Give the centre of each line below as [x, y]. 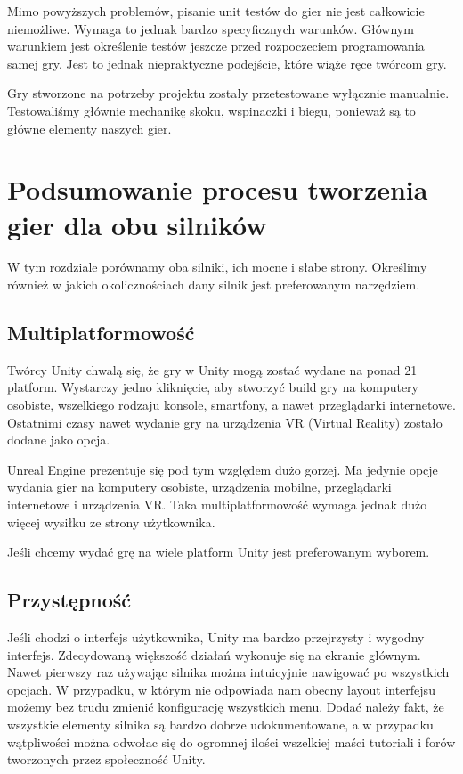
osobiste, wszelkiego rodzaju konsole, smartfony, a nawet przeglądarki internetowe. [231, 405]
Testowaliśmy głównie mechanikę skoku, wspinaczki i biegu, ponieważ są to [211, 110]
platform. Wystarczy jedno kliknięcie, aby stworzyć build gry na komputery [213, 387]
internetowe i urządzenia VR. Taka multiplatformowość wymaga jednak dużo [217, 505]
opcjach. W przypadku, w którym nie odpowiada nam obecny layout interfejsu [221, 689]
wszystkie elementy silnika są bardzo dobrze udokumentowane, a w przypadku [220, 724]
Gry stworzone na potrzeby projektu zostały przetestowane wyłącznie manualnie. [228, 93]
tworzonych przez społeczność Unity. [106, 759]
